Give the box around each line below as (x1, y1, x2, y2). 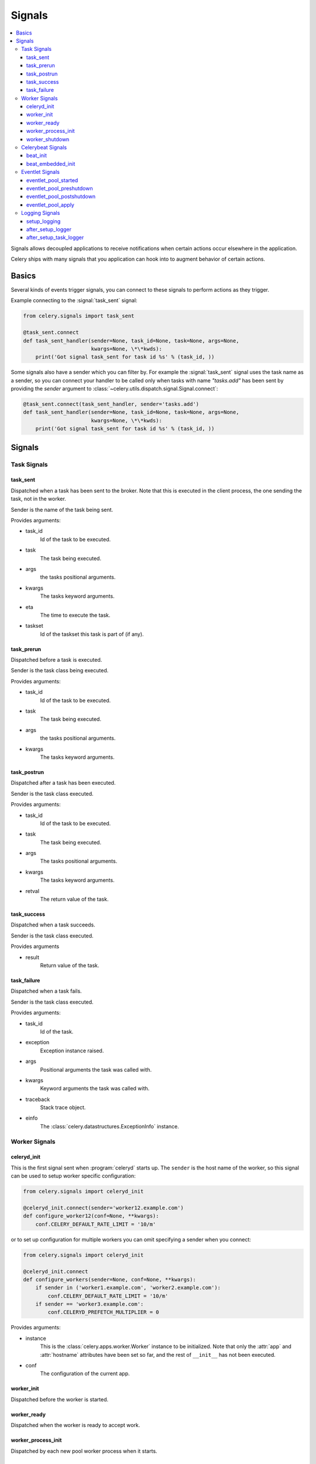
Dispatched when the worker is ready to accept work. (11, 1422, 140, 1429)
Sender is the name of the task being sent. (11, 506, 114, 513)
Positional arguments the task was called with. (40, 1066, 152, 1073)
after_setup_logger (26, 225, 72, 232)
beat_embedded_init (26, 160, 75, 167)
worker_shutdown (26, 135, 70, 143)
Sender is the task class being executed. (11, 667, 109, 674)
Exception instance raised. (40, 1047, 104, 1054)
